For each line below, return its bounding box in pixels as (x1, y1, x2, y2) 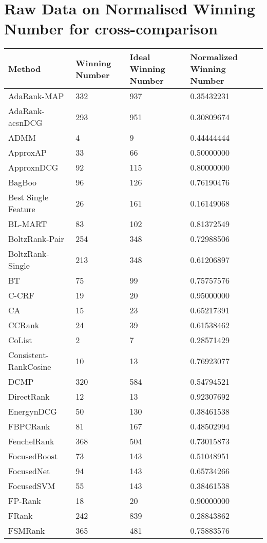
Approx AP (8, 146, 47, 159)
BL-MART (8, 218, 47, 230)
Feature (8, 203, 35, 215)
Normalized (190, 51, 238, 63)
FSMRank (8, 525, 45, 537)
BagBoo (8, 176, 37, 189)
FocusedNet (8, 465, 50, 477)
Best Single (8, 191, 49, 203)
